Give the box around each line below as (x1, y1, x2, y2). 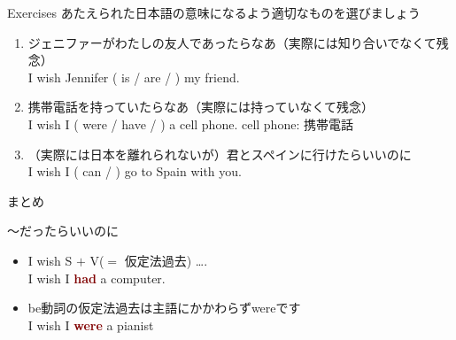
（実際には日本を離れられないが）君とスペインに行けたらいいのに (27, 144, 412, 163)
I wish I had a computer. (27, 268, 166, 287)
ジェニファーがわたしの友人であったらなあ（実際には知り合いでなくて (27, 33, 437, 51)
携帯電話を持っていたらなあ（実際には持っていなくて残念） (27, 97, 374, 116)
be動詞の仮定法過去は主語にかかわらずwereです (27, 298, 301, 317)
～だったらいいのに (7, 221, 119, 240)
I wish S (27, 251, 73, 269)
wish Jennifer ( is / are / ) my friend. (36, 67, 240, 86)
